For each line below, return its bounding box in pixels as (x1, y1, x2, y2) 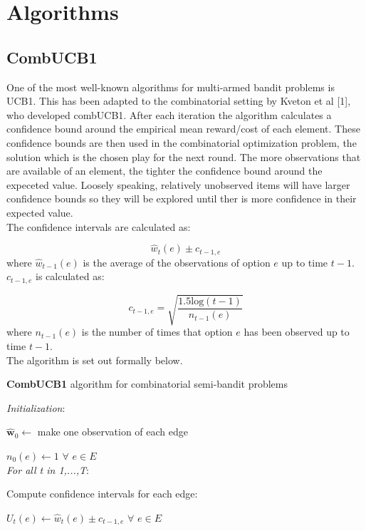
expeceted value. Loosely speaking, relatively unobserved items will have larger (6, 177, 350, 192)
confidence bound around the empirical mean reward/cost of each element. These (6, 121, 360, 136)
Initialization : (6, 400, 66, 415)
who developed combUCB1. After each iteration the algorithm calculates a (6, 107, 332, 122)
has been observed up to (244, 324, 350, 339)
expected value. (6, 205, 73, 220)
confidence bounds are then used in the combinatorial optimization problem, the (6, 135, 357, 150)
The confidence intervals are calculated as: (6, 219, 191, 234)
